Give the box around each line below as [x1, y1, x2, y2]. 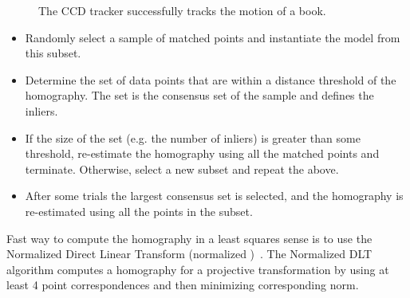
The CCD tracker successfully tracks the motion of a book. [38, 2, 326, 18]
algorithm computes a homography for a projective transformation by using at [6, 261, 389, 277]
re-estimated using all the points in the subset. [25, 202, 253, 219]
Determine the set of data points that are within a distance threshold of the [25, 71, 396, 88]
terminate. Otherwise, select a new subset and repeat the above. [25, 160, 339, 177]
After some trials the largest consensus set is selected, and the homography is [25, 187, 404, 204]
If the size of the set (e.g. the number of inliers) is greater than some [25, 129, 361, 146]
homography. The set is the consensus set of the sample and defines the [25, 87, 374, 104]
